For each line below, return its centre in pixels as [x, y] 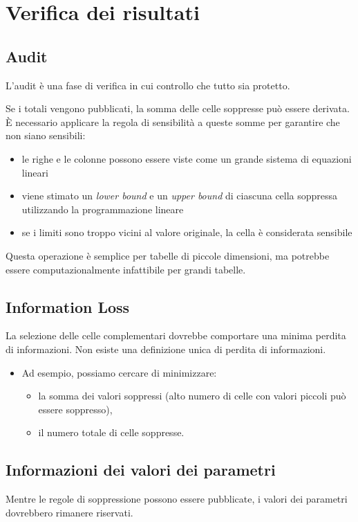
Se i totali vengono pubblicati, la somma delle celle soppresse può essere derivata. [178, 108]
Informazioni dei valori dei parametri [141, 470]
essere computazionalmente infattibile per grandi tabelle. [126, 269]
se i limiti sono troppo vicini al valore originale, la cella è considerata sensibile [187, 232]
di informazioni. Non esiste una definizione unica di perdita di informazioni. [166, 349]
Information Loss [68, 306]
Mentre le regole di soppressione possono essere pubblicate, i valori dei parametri [177, 499]
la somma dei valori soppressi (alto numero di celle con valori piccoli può [192, 396]
